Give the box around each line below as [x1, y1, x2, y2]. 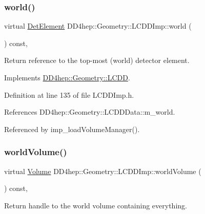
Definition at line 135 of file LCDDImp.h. [4, 89, 134, 100]
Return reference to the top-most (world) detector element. [4, 55, 190, 66]
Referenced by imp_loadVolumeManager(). [4, 123, 140, 134]
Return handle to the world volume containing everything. [4, 200, 187, 210]
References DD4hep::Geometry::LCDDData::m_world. [4, 106, 175, 117]
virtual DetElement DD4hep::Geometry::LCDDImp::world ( [4, 20, 192, 31]
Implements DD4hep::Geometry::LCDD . [4, 72, 130, 82]
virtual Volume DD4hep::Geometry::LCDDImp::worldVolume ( [4, 165, 201, 176]
